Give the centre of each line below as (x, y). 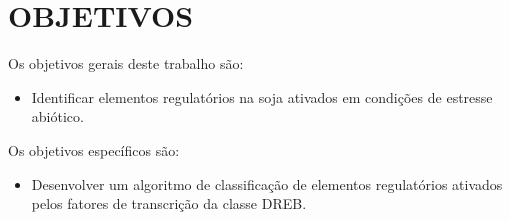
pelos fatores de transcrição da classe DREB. (169, 203)
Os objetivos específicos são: (94, 149)
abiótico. (57, 116)
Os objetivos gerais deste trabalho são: (126, 63)
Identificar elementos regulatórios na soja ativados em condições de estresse (262, 96)
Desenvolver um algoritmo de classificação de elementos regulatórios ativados (267, 183)
